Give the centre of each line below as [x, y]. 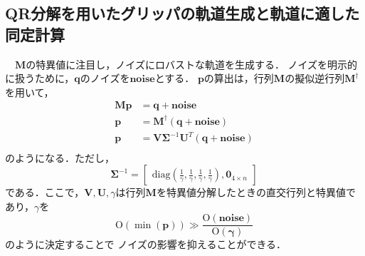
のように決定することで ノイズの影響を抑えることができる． [146, 244]
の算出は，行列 [239, 78]
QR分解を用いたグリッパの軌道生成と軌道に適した [182, 13]
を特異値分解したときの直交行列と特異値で [256, 192]
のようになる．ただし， [60, 157]
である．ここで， [45, 192]
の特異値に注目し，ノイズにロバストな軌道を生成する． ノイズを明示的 [192, 64]
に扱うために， [40, 78]
